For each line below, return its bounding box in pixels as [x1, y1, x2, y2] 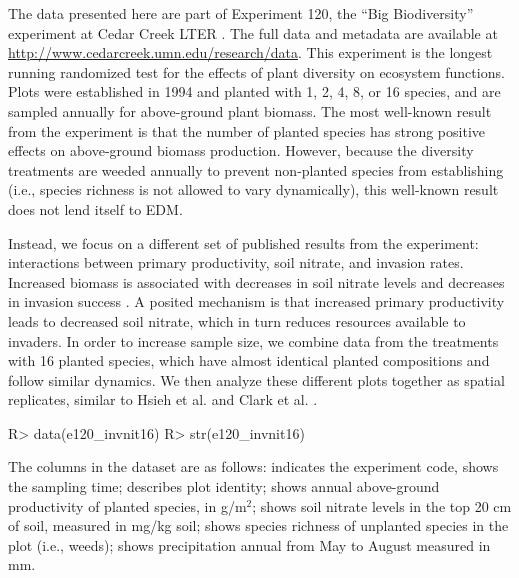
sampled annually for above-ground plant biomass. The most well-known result [8, 100, 492, 121]
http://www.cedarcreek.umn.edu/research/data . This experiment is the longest [8, 42, 493, 63]
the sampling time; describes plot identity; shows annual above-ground [8, 476, 440, 497]
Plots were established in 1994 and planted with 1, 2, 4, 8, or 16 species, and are [8, 81, 501, 102]
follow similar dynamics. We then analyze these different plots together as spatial [8, 369, 505, 390]
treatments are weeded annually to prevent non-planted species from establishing [8, 159, 504, 180]
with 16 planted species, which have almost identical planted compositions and [8, 350, 490, 371]
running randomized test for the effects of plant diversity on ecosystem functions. [8, 61, 505, 82]
